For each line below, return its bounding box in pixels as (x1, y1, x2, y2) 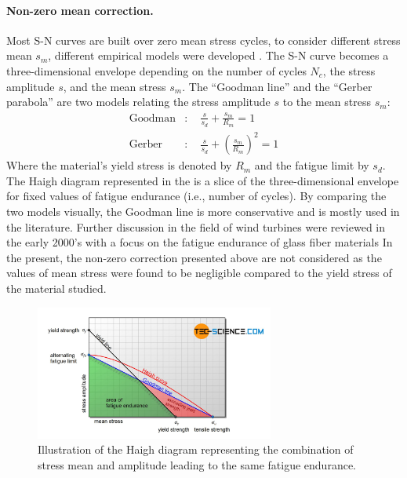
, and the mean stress (63, 78, 166, 94)
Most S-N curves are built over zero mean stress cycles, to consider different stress (6, 31, 401, 48)
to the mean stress (282, 93, 371, 110)
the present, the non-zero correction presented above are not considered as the (6, 249, 382, 265)
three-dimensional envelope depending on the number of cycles (6, 62, 307, 78)
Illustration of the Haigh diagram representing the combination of (38, 441, 354, 458)
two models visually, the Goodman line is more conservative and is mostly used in (6, 203, 400, 220)
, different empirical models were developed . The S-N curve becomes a (48, 47, 389, 64)
